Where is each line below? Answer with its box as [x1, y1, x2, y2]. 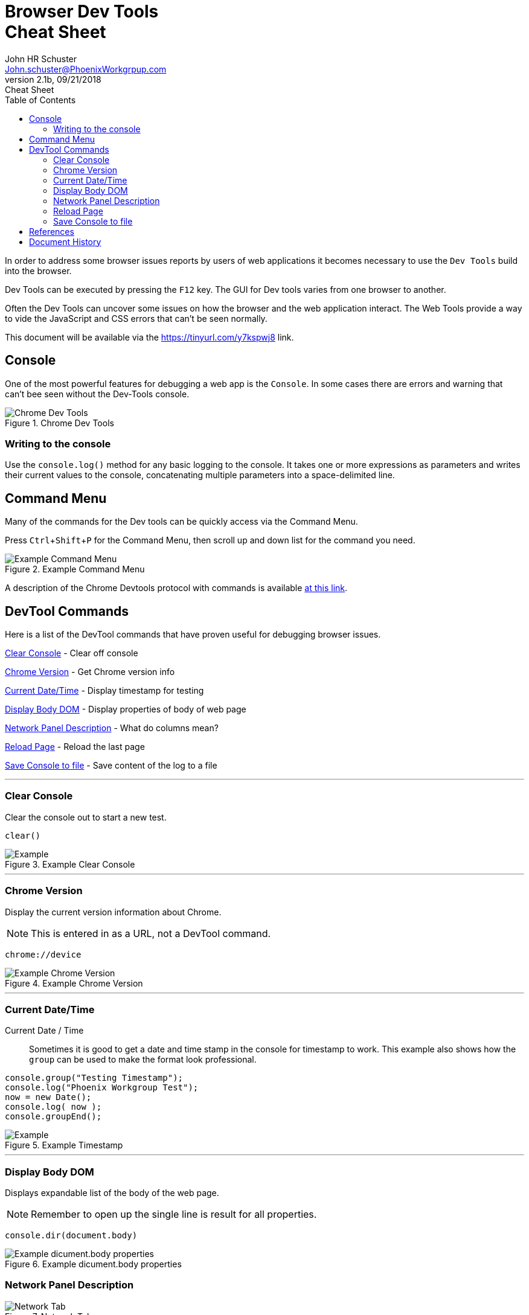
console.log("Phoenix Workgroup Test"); [5, 1083, 199, 1093]
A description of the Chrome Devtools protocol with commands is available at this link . [5, 583, 348, 594]
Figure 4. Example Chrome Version [5, 977, 143, 988]
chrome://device [5, 949, 82, 959]
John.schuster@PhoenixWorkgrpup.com [5, 63, 167, 74]
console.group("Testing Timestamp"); [5, 1073, 184, 1083]
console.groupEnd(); [5, 1112, 102, 1122]
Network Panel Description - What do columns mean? [5, 723, 219, 734]
